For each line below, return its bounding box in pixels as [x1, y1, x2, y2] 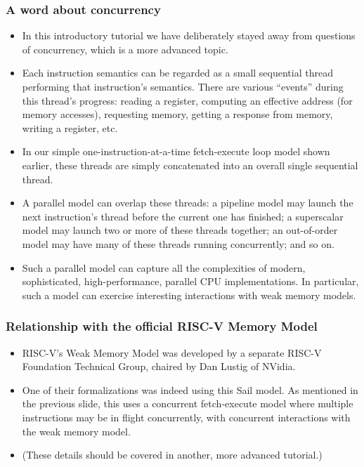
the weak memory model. [22, 423, 131, 438]
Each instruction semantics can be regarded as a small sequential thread [22, 65, 333, 80]
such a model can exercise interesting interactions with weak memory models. [22, 287, 356, 302]
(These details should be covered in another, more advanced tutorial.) [22, 447, 323, 462]
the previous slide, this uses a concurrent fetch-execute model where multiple [22, 396, 353, 411]
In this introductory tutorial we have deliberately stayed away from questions [22, 28, 356, 43]
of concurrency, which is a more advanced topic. [22, 41, 228, 56]
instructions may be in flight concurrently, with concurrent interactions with [22, 409, 351, 424]
